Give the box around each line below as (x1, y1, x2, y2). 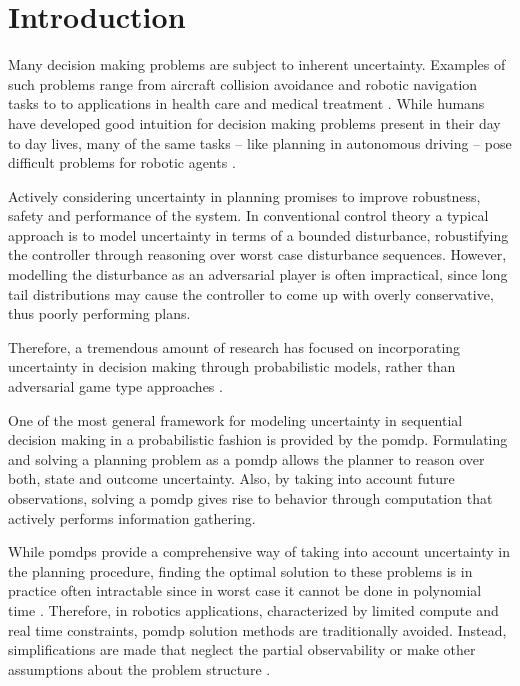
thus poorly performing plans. (8, 303, 191, 324)
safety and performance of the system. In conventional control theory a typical (8, 205, 489, 226)
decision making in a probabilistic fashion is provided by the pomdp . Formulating (8, 429, 508, 450)
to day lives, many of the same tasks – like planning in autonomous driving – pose (8, 132, 512, 153)
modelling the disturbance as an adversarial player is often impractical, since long (8, 264, 508, 285)
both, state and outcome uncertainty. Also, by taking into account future (8, 468, 455, 489)
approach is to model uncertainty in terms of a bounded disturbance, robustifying (8, 224, 509, 245)
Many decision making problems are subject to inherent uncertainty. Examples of (8, 54, 506, 75)
